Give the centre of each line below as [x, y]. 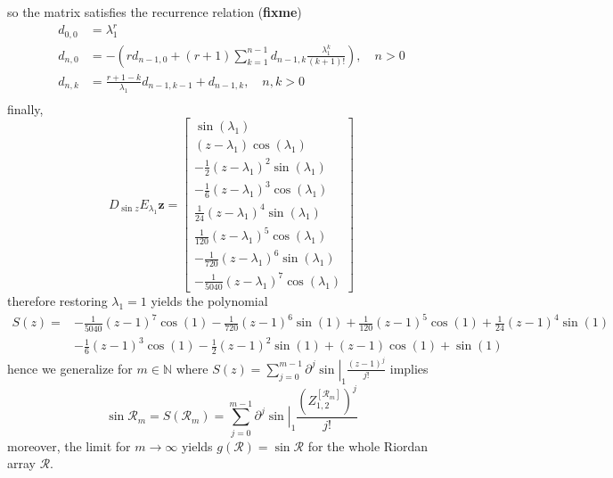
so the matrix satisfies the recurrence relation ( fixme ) [155, 12]
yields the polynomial [209, 301]
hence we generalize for [70, 368]
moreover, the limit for [69, 445]
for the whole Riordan [368, 445]
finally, [25, 108]
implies [409, 368]
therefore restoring [57, 301]
